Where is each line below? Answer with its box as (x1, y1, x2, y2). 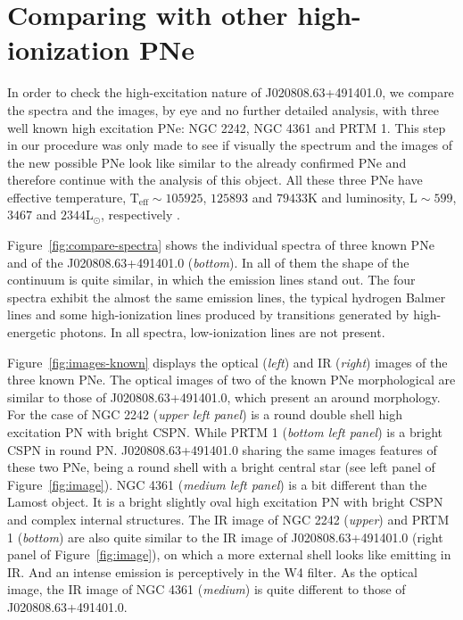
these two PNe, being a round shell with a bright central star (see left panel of (7, 458, 435, 476)
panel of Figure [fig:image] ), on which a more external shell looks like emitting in (7, 545, 451, 564)
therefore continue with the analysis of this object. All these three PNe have (7, 170, 423, 189)
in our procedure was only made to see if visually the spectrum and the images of (7, 136, 453, 154)
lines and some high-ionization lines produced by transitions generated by (7, 305, 409, 324)
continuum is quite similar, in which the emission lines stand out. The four (7, 270, 416, 289)
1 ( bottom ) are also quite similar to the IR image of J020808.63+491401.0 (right (7, 527, 443, 546)
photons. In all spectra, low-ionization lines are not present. (60, 323, 385, 342)
